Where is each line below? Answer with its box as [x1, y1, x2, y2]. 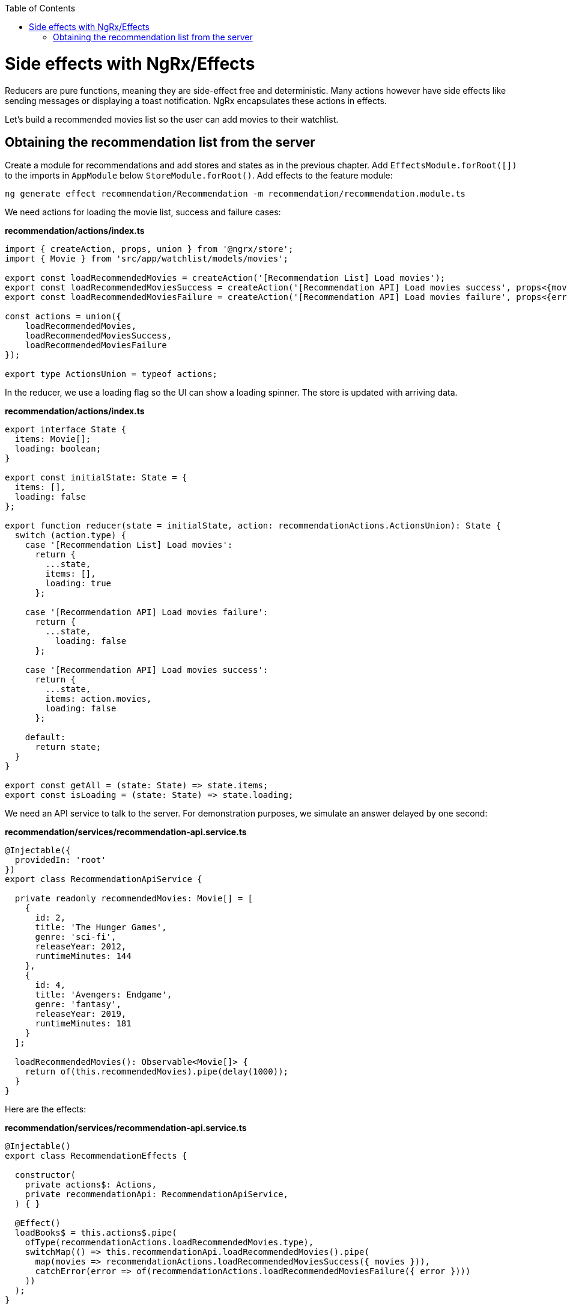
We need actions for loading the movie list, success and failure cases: [5, 207, 281, 218]
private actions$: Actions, [25, 1180, 157, 1190]
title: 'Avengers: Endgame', [35, 990, 172, 1000]
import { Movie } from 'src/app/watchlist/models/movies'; [5, 254, 289, 264]
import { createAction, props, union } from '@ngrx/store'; [5, 244, 294, 254]
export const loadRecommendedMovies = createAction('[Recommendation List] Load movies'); [5, 273, 446, 283]
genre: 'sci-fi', [35, 932, 117, 942]
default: [25, 732, 66, 743]
